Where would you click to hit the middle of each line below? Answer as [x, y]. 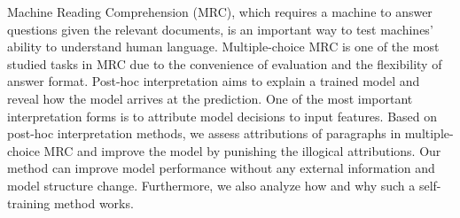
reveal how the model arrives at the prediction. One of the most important [210, 98]
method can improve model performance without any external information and [221, 168]
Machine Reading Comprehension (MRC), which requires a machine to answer [220, 12]
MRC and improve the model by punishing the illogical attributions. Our [242, 150]
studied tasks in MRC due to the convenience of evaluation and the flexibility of [225, 63]
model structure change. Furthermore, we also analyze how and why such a [211, 185]
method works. [94, 202]
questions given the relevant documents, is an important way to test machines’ [220, 29]
